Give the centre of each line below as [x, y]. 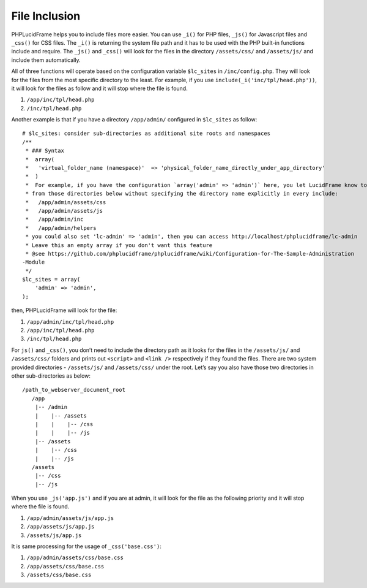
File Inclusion [46, 16]
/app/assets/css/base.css [65, 566]
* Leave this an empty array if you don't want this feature [119, 245]
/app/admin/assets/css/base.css [75, 558]
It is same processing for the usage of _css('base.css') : [86, 546]
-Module [34, 262]
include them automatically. [46, 60]
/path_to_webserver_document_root [74, 390]
